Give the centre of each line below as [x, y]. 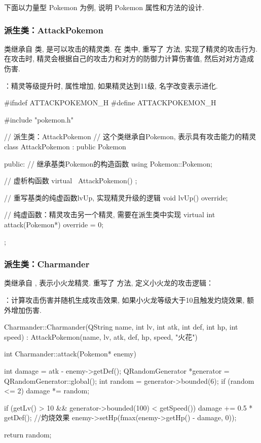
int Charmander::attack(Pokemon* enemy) [70, 354]
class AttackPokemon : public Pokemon [65, 146]
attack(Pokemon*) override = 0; [54, 224]
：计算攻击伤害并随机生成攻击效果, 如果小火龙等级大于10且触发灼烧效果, [124, 299]
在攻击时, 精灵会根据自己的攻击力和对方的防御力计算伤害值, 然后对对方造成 [129, 58]
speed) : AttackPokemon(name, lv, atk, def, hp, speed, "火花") [101, 336]
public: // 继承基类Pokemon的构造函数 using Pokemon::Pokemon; [108, 163]
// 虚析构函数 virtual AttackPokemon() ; [71, 180]
